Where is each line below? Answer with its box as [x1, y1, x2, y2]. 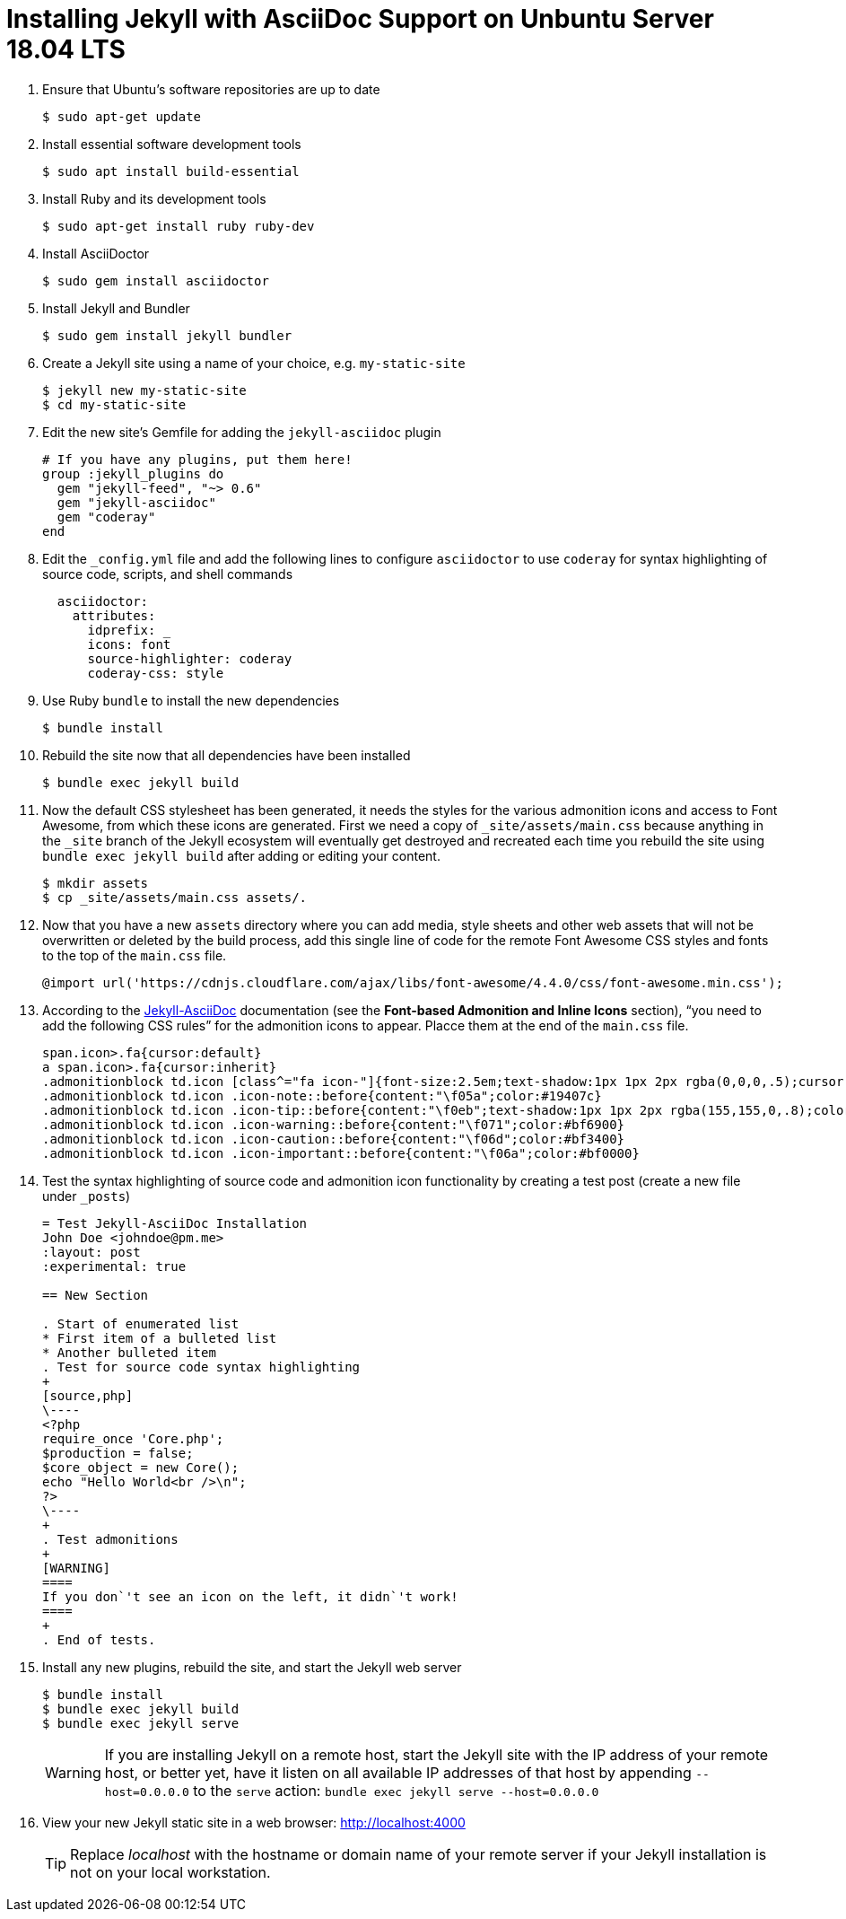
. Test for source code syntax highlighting [42, 1359, 361, 1374]
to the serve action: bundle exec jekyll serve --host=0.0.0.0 [193, 1781, 599, 1800]
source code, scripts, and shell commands [42, 565, 293, 582]
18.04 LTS [6, 34, 126, 65]
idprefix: [87, 622, 156, 637]
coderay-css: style [87, 665, 224, 680]
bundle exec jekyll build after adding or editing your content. [42, 847, 440, 863]
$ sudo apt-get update [42, 109, 202, 124]
